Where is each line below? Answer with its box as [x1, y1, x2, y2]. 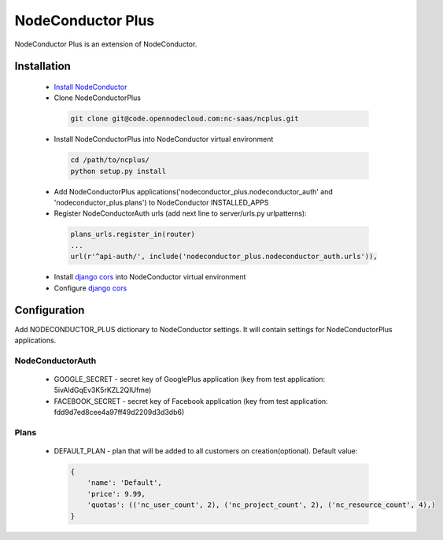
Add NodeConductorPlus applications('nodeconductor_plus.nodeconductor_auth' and [54, 187, 334, 196]
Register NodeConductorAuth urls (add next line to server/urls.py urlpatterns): [54, 209, 307, 218]
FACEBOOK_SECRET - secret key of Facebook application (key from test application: [54, 396, 328, 405]
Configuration [14, 304, 85, 317]
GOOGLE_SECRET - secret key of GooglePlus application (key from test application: [54, 374, 326, 383]
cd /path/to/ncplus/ [70, 156, 150, 165]
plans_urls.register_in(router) [70, 230, 196, 239]
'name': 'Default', [87, 479, 163, 487]
